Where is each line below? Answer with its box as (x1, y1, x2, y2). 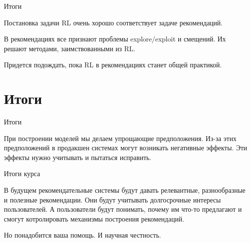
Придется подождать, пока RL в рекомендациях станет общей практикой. (4, 60, 222, 70)
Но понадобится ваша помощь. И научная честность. (4, 230, 161, 240)
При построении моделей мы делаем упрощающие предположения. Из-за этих (4, 133, 237, 143)
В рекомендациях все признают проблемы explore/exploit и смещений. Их (4, 34, 226, 44)
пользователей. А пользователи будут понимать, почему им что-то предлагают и (4, 204, 242, 214)
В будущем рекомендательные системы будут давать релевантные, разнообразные (4, 185, 246, 195)
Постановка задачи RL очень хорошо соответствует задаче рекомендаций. (4, 17, 223, 27)
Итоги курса (4, 168, 40, 179)
